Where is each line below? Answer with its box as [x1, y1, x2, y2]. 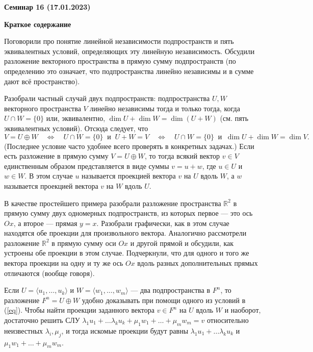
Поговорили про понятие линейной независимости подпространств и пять [4, 36, 234, 46]
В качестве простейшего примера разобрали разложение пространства [4, 197, 221, 208]
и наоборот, [224, 305, 261, 315]
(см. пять [220, 113, 249, 123]
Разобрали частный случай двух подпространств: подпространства [4, 93, 210, 104]
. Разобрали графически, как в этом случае [96, 217, 229, 228]
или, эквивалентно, [46, 113, 106, 123]
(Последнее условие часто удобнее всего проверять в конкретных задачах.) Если [4, 140, 254, 151]
